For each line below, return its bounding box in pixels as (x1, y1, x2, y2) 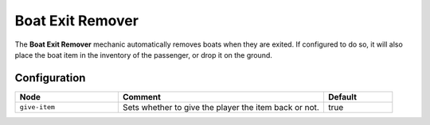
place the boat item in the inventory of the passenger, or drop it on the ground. (14, 50, 272, 59)
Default (327, 91, 358, 102)
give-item (19, 103, 56, 112)
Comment (122, 91, 161, 102)
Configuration (14, 71, 86, 85)
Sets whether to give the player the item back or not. (122, 101, 320, 112)
